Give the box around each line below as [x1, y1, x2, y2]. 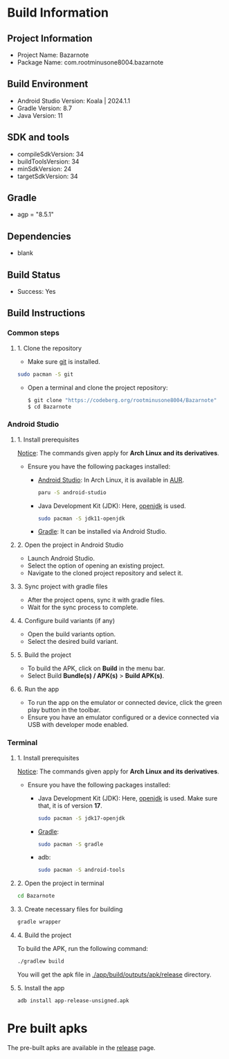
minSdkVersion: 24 [17, 164, 72, 173]
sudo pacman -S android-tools [37, 866, 125, 874]
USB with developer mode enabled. [27, 721, 129, 729]
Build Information [7, 5, 109, 21]
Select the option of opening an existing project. [27, 561, 165, 570]
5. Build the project [17, 651, 71, 659]
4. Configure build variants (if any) [17, 617, 116, 625]
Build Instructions [7, 307, 86, 320]
